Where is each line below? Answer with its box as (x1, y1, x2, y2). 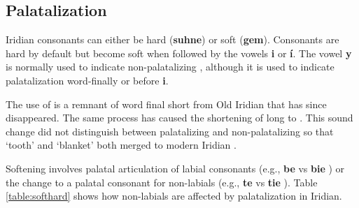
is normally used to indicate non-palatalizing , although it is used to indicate (6, 59, 335, 74)
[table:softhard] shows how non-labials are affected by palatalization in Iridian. (6, 188, 342, 203)
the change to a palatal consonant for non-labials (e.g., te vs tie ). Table (6, 174, 318, 189)
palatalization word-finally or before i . (6, 73, 169, 87)
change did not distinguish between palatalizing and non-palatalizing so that (6, 124, 334, 138)
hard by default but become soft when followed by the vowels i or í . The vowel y (6, 45, 352, 60)
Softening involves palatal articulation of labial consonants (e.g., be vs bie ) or (6, 161, 345, 175)
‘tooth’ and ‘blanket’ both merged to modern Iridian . (6, 138, 237, 152)
